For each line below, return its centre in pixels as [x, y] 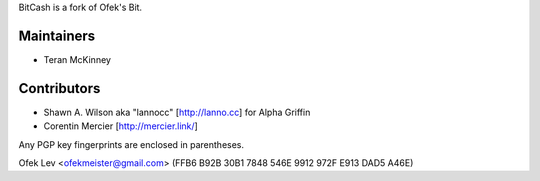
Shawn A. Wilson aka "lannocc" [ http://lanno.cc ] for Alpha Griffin [177, 112]
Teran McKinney [77, 59]
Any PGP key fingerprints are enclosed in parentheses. [131, 144]
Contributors [59, 88]
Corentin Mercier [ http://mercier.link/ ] [121, 126]
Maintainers [57, 35]
